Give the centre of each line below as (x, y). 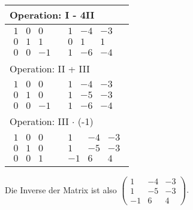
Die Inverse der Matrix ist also (61, 189)
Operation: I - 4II (52, 15)
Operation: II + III (50, 68)
